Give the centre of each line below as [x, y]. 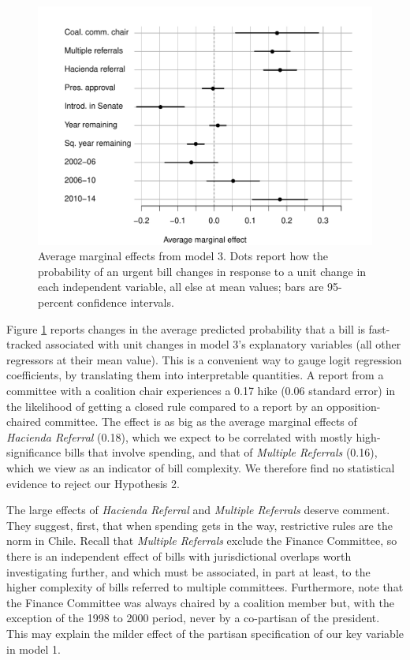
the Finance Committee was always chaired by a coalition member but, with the [200, 602]
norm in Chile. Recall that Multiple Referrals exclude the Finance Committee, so [202, 541]
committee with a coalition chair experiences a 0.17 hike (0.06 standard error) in [201, 391]
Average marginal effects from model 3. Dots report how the [183, 256]
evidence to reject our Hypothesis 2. [93, 483]
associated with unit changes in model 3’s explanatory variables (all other [223, 344]
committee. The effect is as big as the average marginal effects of [201, 421]
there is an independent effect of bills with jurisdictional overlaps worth [179, 556]
